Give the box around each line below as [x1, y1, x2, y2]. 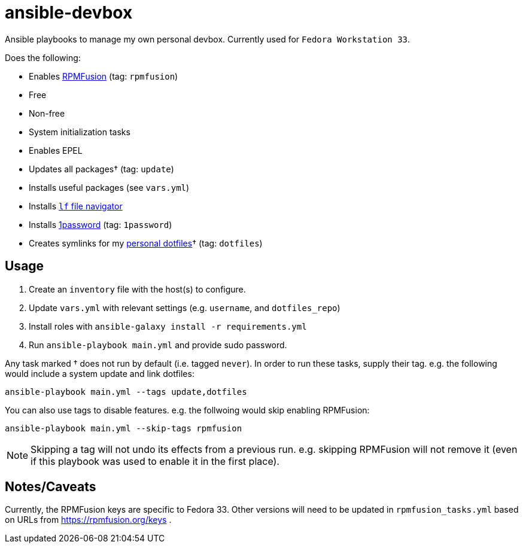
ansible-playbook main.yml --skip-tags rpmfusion [5, 423, 242, 433]
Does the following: [5, 52, 81, 63]
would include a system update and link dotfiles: [5, 368, 194, 379]
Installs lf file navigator [29, 200, 123, 211]
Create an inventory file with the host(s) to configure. [29, 284, 246, 294]
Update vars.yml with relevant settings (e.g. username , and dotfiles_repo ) [29, 302, 340, 313]
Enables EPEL [29, 145, 83, 156]
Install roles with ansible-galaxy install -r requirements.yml [29, 321, 307, 331]
